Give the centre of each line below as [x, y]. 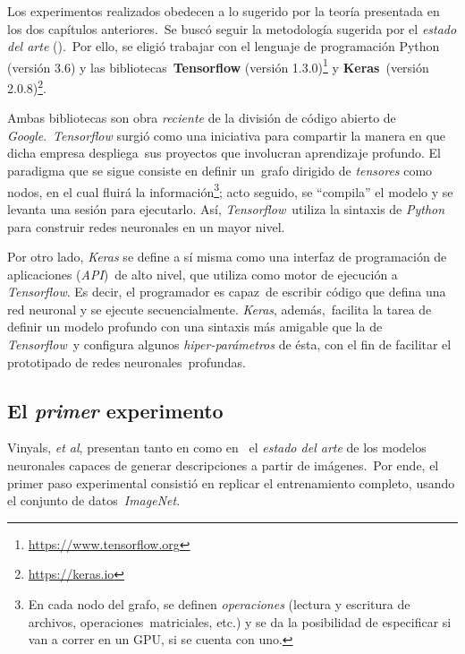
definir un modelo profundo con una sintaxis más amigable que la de [195, 327]
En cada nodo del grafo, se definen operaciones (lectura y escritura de [219, 604]
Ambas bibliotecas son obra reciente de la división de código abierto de [202, 118]
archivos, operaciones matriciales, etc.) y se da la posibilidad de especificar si [240, 621]
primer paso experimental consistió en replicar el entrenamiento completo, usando [231, 482]
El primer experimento [115, 410]
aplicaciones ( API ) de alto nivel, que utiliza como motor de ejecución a [203, 274]
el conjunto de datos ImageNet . [94, 500]
